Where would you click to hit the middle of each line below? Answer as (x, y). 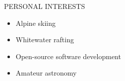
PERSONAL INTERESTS (45, 6)
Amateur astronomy (46, 73)
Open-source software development (68, 56)
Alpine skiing (36, 23)
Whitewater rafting (45, 40)
